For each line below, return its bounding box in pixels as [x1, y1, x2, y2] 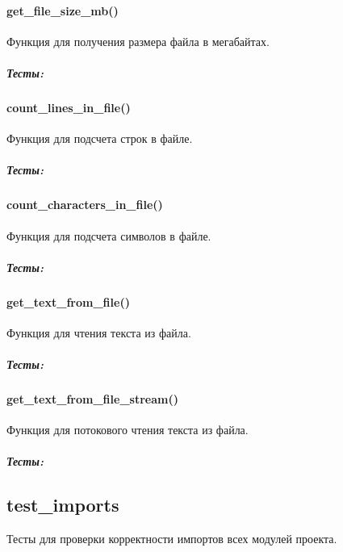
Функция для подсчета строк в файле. [6, 130, 193, 147]
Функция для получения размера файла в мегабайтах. [6, 32, 270, 49]
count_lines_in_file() [6, 98, 131, 115]
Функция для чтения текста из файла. [6, 324, 191, 341]
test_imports [6, 492, 119, 517]
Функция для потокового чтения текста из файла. [6, 421, 249, 438]
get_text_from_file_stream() [6, 391, 178, 408]
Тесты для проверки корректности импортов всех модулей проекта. [6, 530, 337, 547]
